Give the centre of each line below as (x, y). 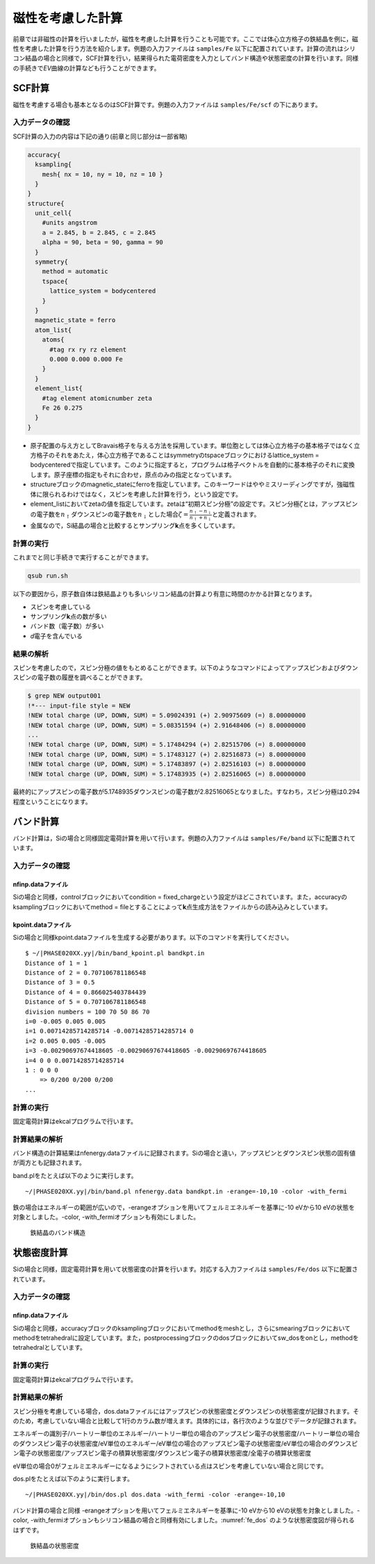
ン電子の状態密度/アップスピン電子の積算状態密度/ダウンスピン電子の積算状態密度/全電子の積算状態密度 (162, 1453)
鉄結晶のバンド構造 (58, 1233)
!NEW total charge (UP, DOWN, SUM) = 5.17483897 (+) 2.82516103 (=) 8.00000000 (167, 764)
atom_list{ (53, 330)
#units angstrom (69, 223)
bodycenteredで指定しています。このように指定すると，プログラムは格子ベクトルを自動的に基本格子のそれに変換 (193, 465)
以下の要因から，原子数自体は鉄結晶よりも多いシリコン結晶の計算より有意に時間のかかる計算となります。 (164, 594)
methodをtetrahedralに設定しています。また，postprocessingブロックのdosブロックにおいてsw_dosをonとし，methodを (186, 1338)
